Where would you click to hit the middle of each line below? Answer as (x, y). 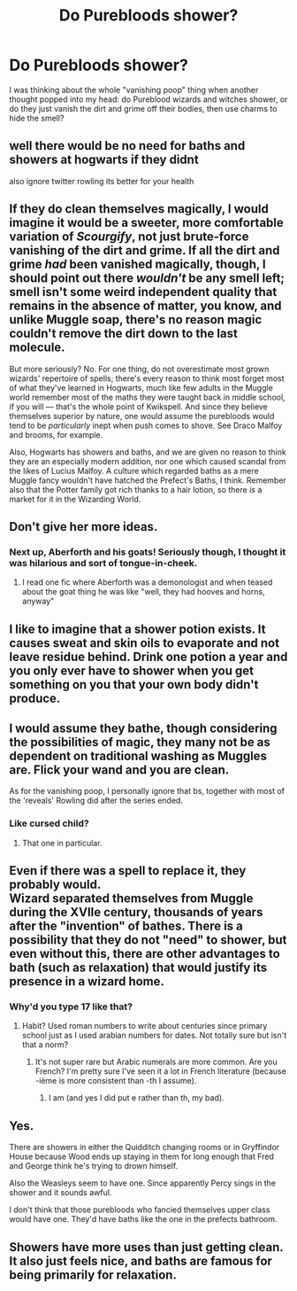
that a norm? (45, 1045)
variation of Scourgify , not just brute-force (129, 237)
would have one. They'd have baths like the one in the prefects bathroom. (143, 1219)
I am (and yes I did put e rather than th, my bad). (136, 1098)
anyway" (38, 601)
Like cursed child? (49, 823)
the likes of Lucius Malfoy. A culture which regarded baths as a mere (134, 471)
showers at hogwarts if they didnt (104, 160)
